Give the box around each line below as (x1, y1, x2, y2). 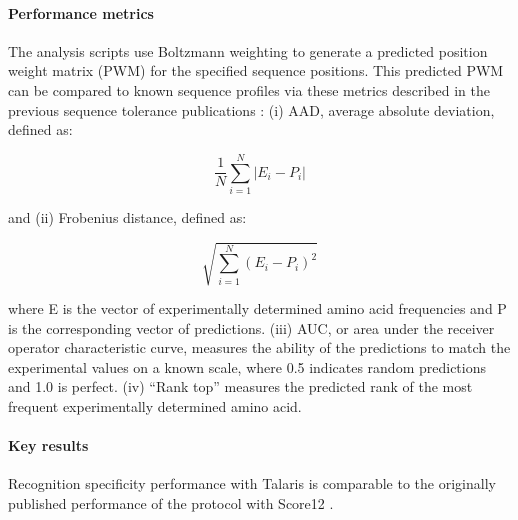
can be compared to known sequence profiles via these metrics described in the (8, 79, 490, 100)
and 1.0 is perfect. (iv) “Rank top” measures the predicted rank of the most (8, 376, 473, 397)
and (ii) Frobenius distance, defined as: (8, 206, 247, 227)
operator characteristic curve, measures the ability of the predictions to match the (8, 337, 511, 358)
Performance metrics (8, 2, 154, 23)
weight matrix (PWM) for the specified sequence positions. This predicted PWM (8, 60, 504, 81)
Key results (8, 435, 89, 456)
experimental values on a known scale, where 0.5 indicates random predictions (8, 356, 487, 377)
